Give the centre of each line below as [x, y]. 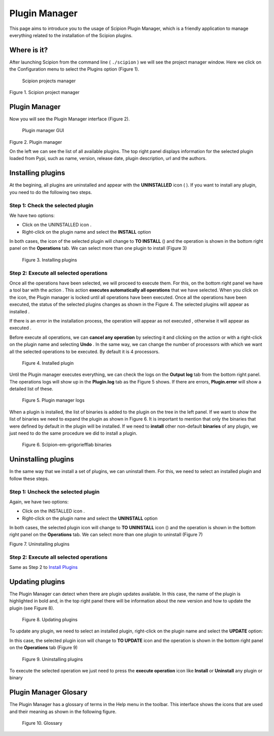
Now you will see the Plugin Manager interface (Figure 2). [70, 119]
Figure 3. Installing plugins [49, 260]
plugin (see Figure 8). [32, 608]
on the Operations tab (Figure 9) [44, 648]
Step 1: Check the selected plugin [52, 205]
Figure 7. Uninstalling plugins [39, 544]
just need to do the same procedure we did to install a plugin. [73, 433]
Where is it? [29, 50]
